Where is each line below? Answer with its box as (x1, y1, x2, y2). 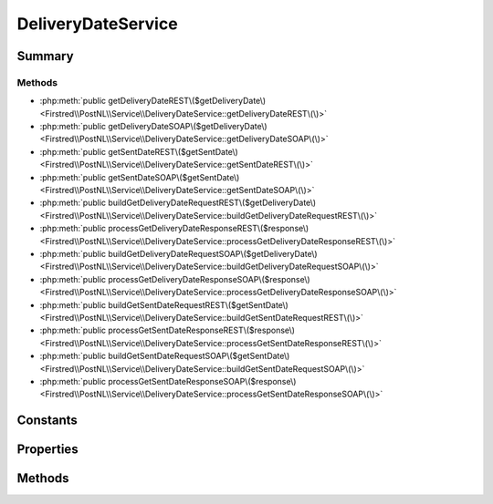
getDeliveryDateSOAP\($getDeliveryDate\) (108, 121, 268, 132)
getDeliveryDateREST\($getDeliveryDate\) (108, 96, 267, 107)
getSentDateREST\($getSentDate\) (108, 146, 239, 157)
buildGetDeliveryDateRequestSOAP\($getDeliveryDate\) (108, 249, 319, 259)
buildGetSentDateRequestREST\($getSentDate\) (108, 299, 289, 310)
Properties (16, 442, 79, 458)
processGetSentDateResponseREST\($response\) (108, 324, 296, 336)
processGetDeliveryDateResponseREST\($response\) (108, 223, 309, 234)
